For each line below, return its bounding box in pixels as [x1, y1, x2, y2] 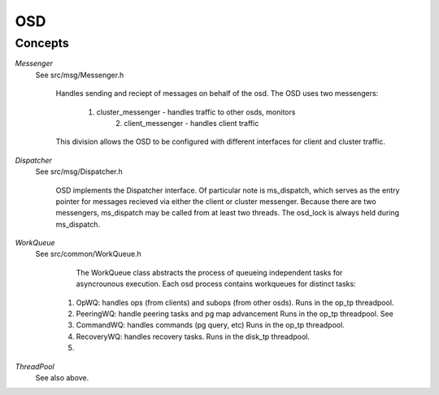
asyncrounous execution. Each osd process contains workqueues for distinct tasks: [76, 279, 357, 289]
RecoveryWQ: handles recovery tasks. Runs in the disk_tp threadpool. [76, 332, 311, 341]
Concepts [15, 36, 69, 50]
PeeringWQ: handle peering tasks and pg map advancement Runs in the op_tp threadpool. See [76, 309, 393, 319]
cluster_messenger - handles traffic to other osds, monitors [96, 106, 296, 117]
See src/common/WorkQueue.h [35, 249, 141, 259]
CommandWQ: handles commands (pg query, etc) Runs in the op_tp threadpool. [76, 320, 345, 330]
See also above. [35, 372, 89, 382]
